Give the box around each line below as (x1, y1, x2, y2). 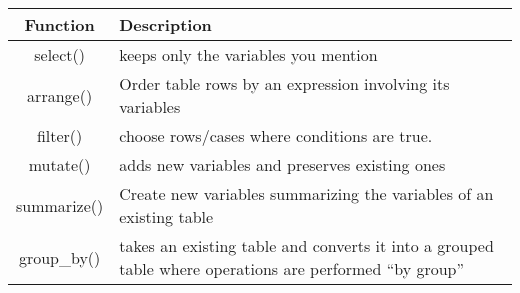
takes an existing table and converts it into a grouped (119, 234, 494, 257)
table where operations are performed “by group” (119, 257, 465, 280)
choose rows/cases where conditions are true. (119, 124, 433, 147)
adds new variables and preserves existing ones (119, 153, 446, 176)
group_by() (18, 245, 101, 269)
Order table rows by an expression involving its (119, 72, 450, 95)
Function (24, 13, 95, 36)
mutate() (28, 153, 91, 176)
